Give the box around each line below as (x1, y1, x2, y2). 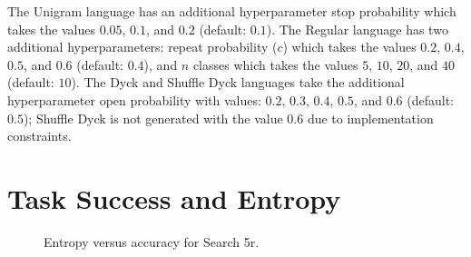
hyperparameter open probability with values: (7, 90, 261, 109)
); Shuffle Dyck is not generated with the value (23, 108, 283, 127)
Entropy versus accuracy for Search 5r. (44, 232, 260, 251)
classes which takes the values (192, 54, 358, 74)
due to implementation (307, 108, 434, 127)
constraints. (7, 126, 72, 145)
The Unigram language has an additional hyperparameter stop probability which (7, 2, 456, 20)
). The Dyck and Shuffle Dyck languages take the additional (71, 73, 405, 92)
